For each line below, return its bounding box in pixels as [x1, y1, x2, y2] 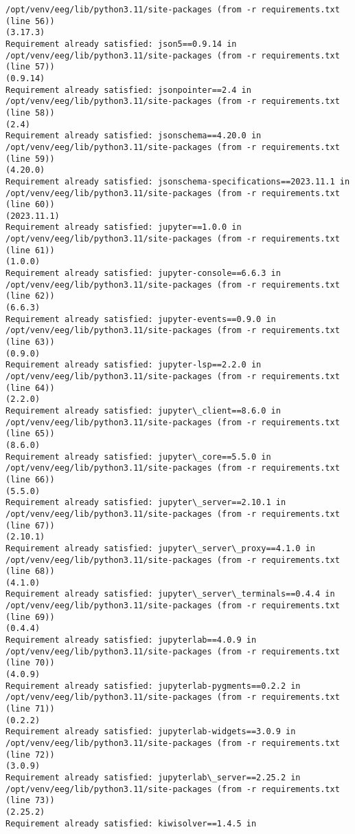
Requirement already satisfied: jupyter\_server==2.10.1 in [5, 498, 286, 508]
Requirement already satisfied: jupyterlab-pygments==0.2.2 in [5, 681, 301, 691]
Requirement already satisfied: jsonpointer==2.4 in [5, 85, 251, 95]
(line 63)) [5, 337, 55, 347]
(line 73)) [5, 795, 55, 806]
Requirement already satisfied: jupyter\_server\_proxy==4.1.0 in [5, 543, 316, 553]
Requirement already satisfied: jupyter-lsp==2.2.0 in [5, 360, 262, 370]
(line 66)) [5, 474, 55, 484]
